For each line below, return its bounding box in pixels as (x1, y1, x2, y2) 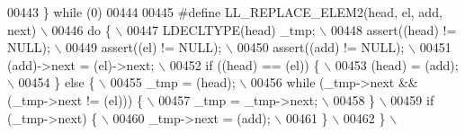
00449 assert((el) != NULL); (66, 38, 222, 57)
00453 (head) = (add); (335, 55, 459, 74)
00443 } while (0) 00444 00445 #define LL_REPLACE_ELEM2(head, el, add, (7, 3, 443, 21)
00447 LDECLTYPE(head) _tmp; (126, 20, 316, 39)
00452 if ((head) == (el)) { (169, 55, 320, 74)
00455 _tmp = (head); (110, 73, 236, 92)
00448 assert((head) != (330, 20, 457, 39)
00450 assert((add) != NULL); (237, 38, 405, 57)
